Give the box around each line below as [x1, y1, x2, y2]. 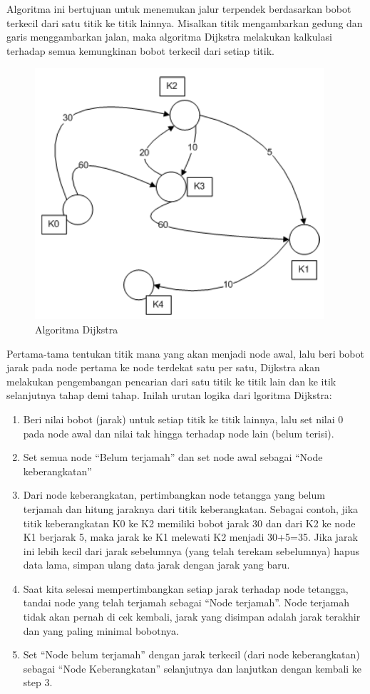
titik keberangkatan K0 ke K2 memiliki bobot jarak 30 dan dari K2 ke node [23, 515, 356, 530]
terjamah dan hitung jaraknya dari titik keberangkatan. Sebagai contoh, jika [23, 501, 359, 516]
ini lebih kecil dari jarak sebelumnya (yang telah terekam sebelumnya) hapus [23, 543, 360, 558]
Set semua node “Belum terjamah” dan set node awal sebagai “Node [23, 450, 323, 465]
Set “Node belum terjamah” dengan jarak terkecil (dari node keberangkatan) [23, 647, 360, 662]
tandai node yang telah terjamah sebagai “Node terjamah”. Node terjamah [23, 595, 349, 610]
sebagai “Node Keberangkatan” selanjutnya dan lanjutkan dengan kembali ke [23, 661, 362, 675]
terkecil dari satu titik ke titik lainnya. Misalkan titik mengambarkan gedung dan [6, 15, 363, 30]
